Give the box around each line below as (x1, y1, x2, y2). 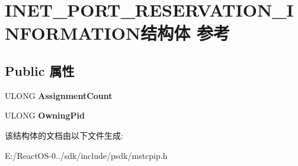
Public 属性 (5, 61, 75, 79)
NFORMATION (5, 21, 141, 45)
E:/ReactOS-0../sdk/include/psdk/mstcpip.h (5, 149, 168, 161)
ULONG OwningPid (5, 109, 85, 122)
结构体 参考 (140, 21, 230, 45)
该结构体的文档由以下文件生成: (5, 129, 123, 141)
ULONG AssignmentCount (5, 89, 113, 101)
